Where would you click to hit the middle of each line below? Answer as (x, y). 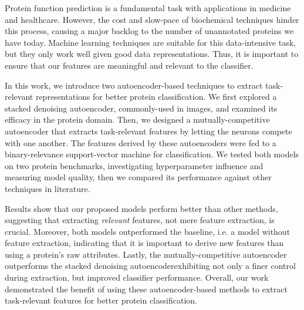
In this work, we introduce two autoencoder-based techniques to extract (134, 85)
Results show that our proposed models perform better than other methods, (141, 208)
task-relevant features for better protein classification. (101, 300)
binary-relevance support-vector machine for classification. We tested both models (152, 154)
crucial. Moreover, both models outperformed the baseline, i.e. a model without (148, 231)
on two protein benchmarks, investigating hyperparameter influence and (134, 165)
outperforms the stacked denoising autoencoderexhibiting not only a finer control (150, 266)
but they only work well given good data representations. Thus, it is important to (152, 54)
